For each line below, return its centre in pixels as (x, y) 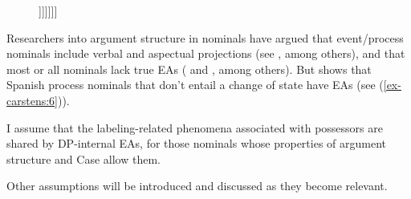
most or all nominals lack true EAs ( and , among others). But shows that (189, 69)
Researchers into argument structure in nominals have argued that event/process (205, 37)
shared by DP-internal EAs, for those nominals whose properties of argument (197, 143)
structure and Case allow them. (83, 158)
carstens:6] (32, 100)
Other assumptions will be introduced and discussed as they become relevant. (197, 186)
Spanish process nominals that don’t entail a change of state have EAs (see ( (195, 85)
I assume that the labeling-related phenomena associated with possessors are (195, 127)
